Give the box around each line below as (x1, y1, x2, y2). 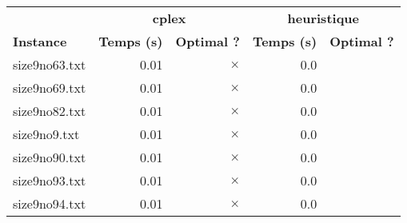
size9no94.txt (13, 194, 86, 213)
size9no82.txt (13, 102, 86, 120)
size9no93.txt (13, 171, 86, 189)
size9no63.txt (13, 55, 86, 74)
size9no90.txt (13, 148, 86, 166)
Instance (13, 32, 67, 50)
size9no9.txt (13, 125, 80, 143)
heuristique (287, 9, 360, 27)
